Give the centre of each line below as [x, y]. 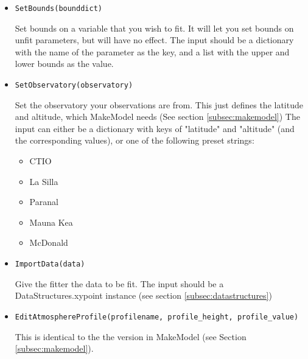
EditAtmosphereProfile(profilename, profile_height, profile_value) [157, 317]
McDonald [49, 242]
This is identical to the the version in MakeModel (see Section [131, 336]
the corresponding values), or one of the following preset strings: [135, 140]
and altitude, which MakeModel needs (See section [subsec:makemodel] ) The [157, 117]
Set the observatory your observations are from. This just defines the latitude [159, 104]
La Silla [44, 181]
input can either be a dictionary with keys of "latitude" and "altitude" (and [155, 128]
